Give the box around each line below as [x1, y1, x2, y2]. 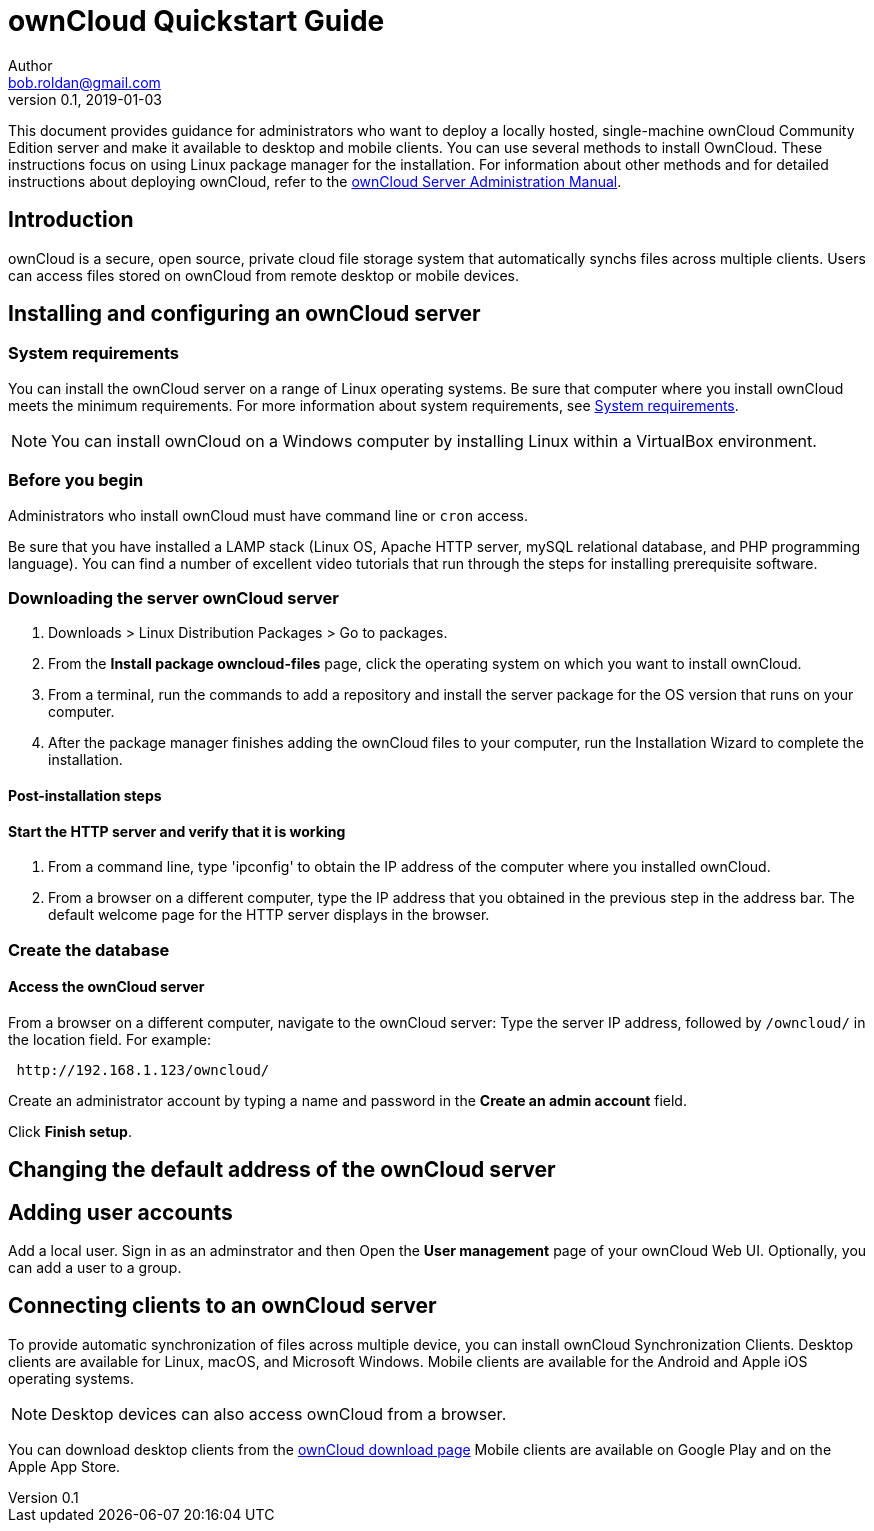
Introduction [8, 207, 134, 233]
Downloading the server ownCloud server [8, 587, 340, 608]
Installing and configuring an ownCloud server [8, 301, 481, 327]
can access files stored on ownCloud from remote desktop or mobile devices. [8, 266, 519, 284]
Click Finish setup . [8, 1122, 132, 1140]
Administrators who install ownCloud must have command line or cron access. [8, 506, 528, 524]
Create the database [8, 939, 170, 960]
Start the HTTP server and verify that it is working [8, 822, 346, 840]
